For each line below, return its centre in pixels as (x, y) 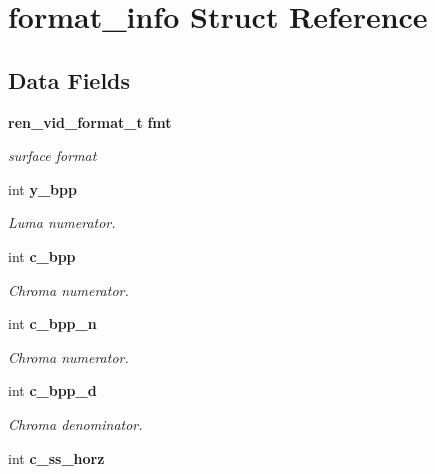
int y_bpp (42, 188)
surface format (52, 155)
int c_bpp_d (52, 390)
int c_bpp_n (52, 323)
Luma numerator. (62, 222)
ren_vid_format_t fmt (90, 121)
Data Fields (69, 79)
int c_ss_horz (56, 457)
